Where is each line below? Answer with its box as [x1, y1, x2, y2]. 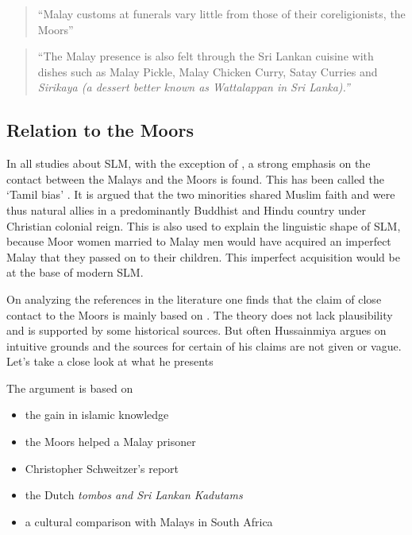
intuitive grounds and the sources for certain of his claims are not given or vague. [6, 337, 402, 354]
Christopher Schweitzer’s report [25, 459, 179, 476]
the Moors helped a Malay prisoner [25, 433, 196, 450]
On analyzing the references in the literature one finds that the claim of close [6, 290, 382, 307]
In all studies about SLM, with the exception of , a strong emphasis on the [6, 155, 371, 172]
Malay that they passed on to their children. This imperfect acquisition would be [6, 248, 400, 265]
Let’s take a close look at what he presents [6, 353, 214, 370]
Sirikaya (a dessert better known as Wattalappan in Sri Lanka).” [37, 79, 350, 95]
